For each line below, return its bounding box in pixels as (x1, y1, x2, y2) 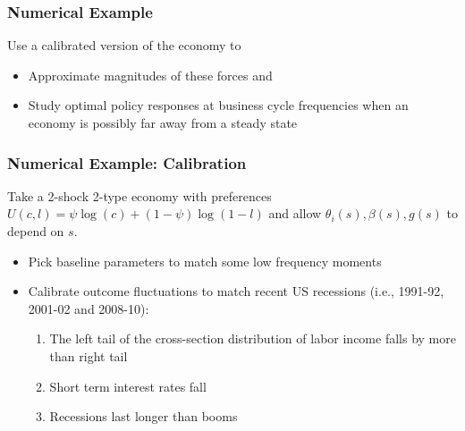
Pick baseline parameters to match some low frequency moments (28, 251, 382, 270)
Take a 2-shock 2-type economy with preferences (7, 186, 272, 205)
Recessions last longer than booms (49, 407, 238, 426)
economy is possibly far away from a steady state (28, 114, 298, 131)
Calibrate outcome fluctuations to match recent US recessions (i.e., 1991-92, (28, 282, 444, 300)
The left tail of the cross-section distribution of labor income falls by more (49, 329, 456, 348)
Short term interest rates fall (49, 376, 207, 395)
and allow (268, 204, 322, 223)
